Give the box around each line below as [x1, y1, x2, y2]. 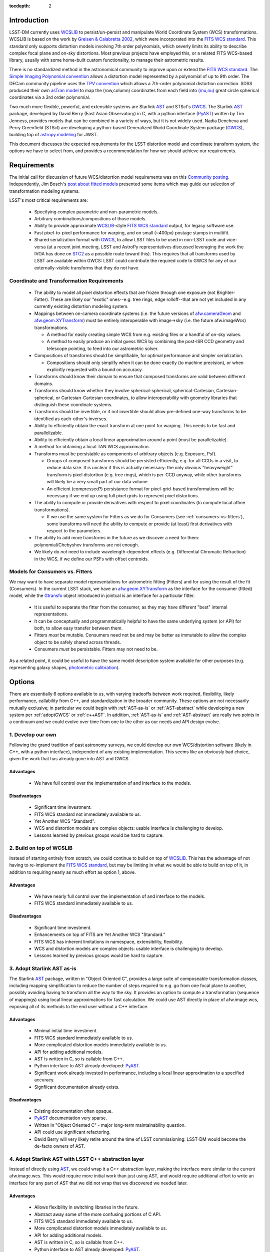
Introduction [9, 16, 49, 25]
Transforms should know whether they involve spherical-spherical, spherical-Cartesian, [34, 388, 215, 394]
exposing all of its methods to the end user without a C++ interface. [9, 1004, 148, 1010]
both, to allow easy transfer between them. [34, 625, 123, 631]
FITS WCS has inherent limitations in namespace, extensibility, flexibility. [34, 938, 183, 945]
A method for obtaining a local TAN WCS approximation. [34, 444, 150, 450]
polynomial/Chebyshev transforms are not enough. [34, 541, 139, 548]
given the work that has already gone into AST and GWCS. [9, 756, 130, 762]
